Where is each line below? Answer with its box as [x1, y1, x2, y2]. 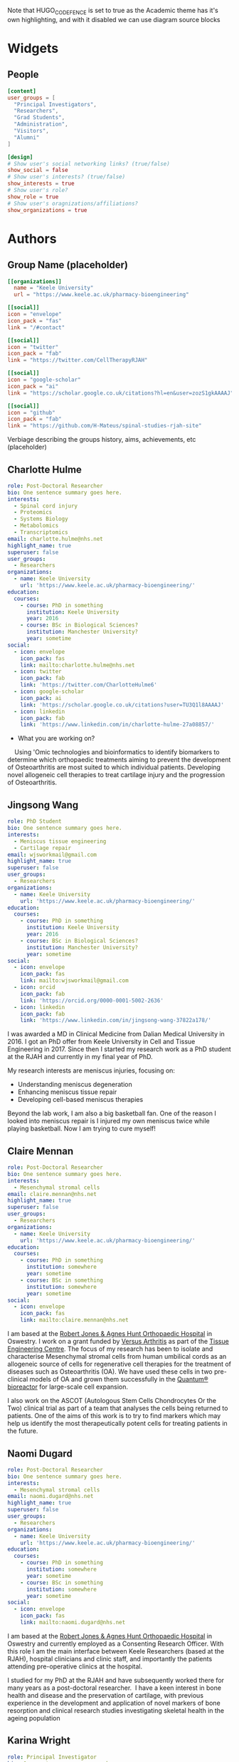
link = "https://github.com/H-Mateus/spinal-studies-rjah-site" [7, 422, 202, 430]
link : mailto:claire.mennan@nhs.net [20, 1317, 129, 1324]
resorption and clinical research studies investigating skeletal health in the [7, 1706, 225, 1715]
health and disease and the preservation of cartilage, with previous [7, 1691, 204, 1699]
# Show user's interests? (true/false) [7, 173, 126, 181]
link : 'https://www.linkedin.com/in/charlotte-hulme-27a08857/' [20, 721, 215, 729]
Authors [7, 231, 57, 247]
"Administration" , [14, 121, 69, 128]
